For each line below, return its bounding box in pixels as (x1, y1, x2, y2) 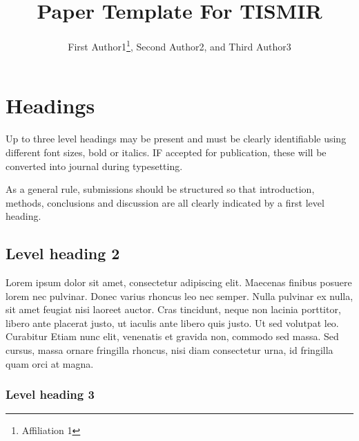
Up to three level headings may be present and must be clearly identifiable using (6, 131, 347, 146)
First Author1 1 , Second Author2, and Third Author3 (68, 37, 291, 53)
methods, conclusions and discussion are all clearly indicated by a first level (6, 195, 324, 209)
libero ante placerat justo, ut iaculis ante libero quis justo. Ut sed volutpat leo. (6, 315, 339, 330)
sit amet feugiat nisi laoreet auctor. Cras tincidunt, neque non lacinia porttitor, (6, 302, 341, 317)
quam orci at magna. (6, 356, 94, 370)
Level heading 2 (6, 243, 120, 264)
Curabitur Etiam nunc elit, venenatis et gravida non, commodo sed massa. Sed (6, 329, 339, 344)
